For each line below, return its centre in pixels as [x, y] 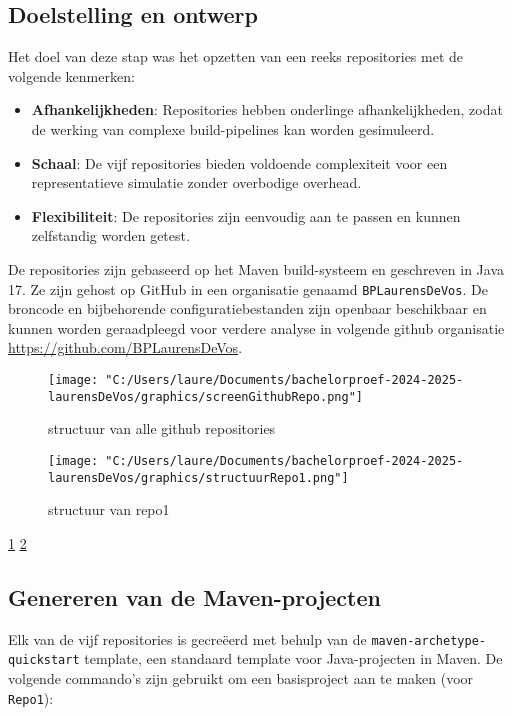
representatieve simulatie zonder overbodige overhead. [196, 182]
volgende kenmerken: [71, 75]
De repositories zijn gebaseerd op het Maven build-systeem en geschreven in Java [256, 268]
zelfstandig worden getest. [110, 235]
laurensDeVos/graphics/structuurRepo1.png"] [198, 477]
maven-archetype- [428, 640]
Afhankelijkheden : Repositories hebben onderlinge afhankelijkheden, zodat [267, 109]
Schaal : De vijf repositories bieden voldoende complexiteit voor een [239, 162]
